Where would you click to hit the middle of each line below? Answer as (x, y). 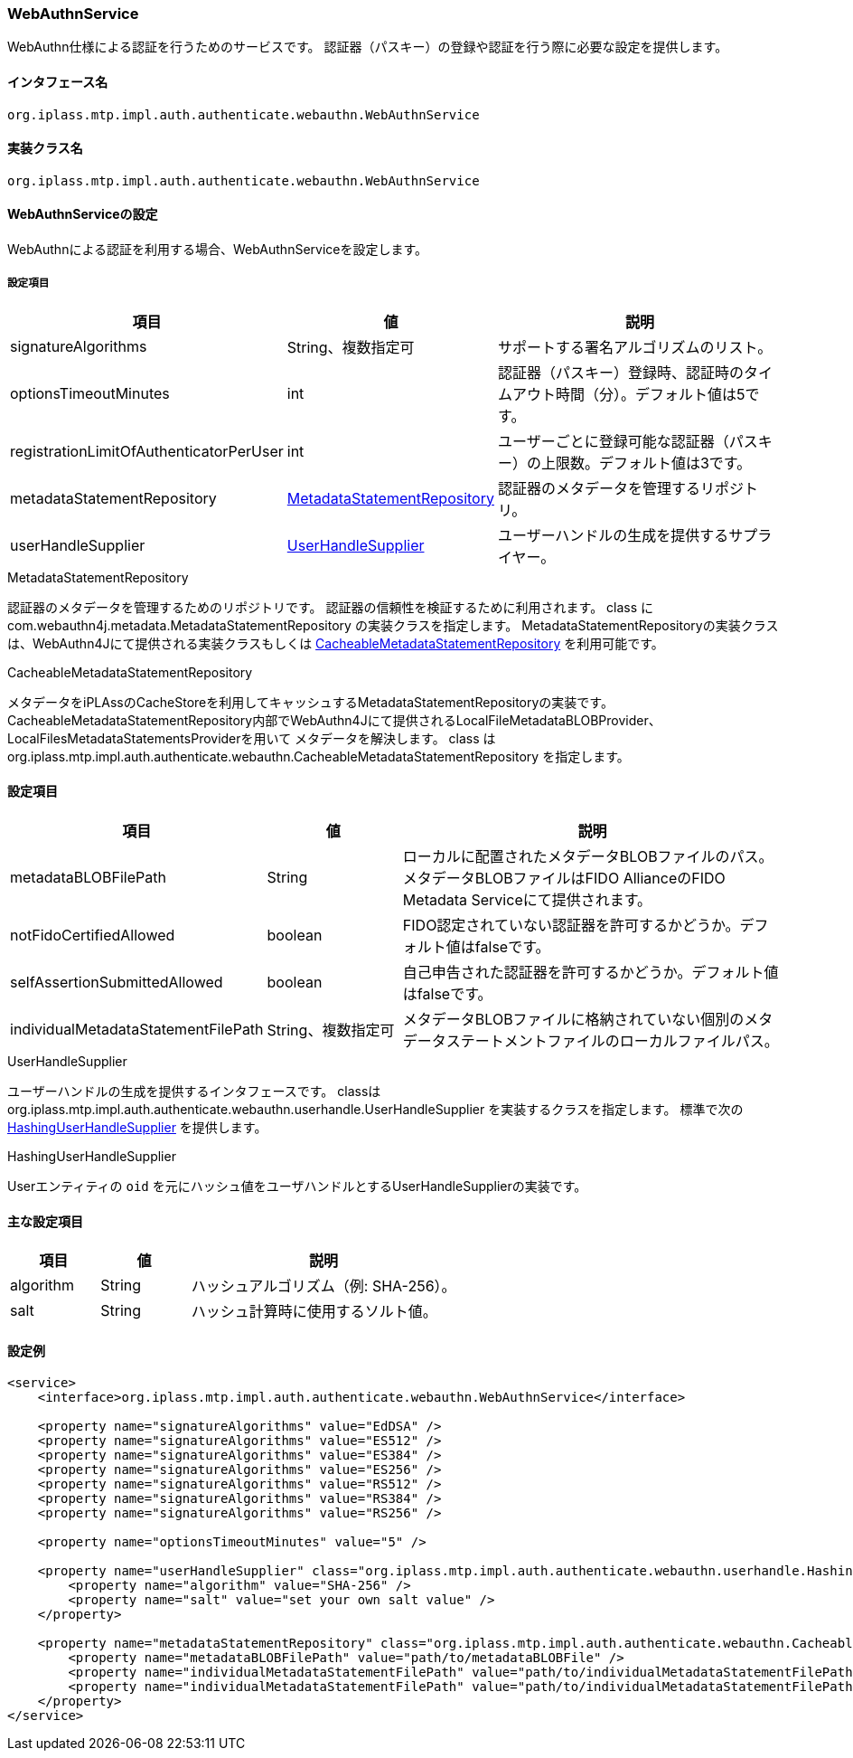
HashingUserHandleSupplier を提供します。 (137, 1128)
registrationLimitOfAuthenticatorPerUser (147, 451)
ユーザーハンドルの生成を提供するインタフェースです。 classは (194, 1092)
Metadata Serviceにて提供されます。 (527, 900)
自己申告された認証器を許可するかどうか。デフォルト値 (591, 973)
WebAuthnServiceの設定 (83, 214)
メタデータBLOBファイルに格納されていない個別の (573, 1020)
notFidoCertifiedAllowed (93, 936)
